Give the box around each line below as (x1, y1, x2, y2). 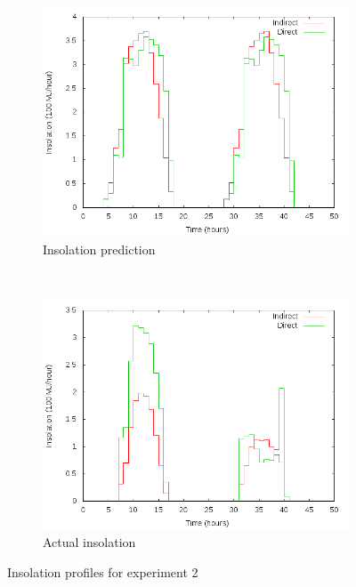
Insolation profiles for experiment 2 (7, 562, 198, 581)
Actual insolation (43, 533, 136, 551)
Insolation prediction (43, 239, 156, 258)
